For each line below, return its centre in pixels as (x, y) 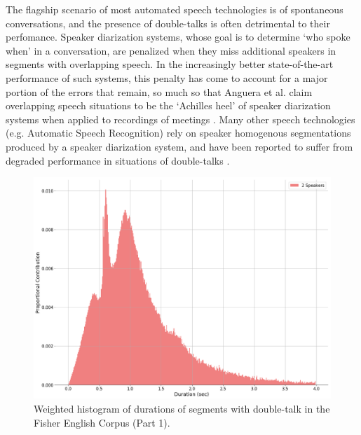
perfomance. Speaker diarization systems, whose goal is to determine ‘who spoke (178, 37)
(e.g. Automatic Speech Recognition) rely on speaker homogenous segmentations (178, 133)
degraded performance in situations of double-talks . (118, 160)
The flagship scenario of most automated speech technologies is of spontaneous (175, 9)
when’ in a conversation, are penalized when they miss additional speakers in (171, 50)
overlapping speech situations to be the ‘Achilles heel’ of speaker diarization (168, 105)
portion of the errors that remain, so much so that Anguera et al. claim (159, 91)
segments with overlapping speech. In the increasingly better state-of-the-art (170, 64)
